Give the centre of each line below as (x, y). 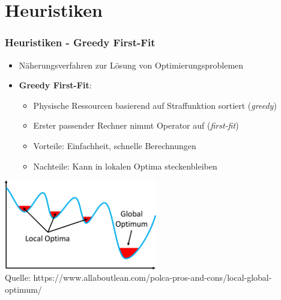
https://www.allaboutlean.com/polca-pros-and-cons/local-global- (153, 277)
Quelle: (18, 277)
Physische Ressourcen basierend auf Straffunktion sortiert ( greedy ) (155, 105)
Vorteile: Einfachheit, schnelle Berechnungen (115, 145)
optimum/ (23, 289)
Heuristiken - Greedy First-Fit (80, 42)
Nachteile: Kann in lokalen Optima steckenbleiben (125, 166)
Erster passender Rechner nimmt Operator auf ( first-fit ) (136, 125)
